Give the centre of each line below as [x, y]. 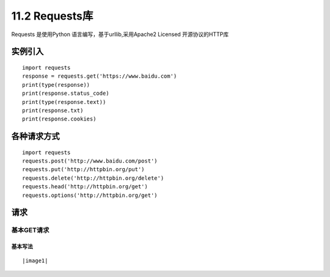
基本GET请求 [30, 231]
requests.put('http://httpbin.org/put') [83, 169]
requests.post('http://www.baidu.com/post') [90, 161]
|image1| [35, 260]
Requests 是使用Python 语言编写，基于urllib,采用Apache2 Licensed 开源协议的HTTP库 [120, 34]
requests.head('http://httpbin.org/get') [85, 187]
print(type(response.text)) [64, 102]
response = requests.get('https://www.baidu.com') [100, 76]
